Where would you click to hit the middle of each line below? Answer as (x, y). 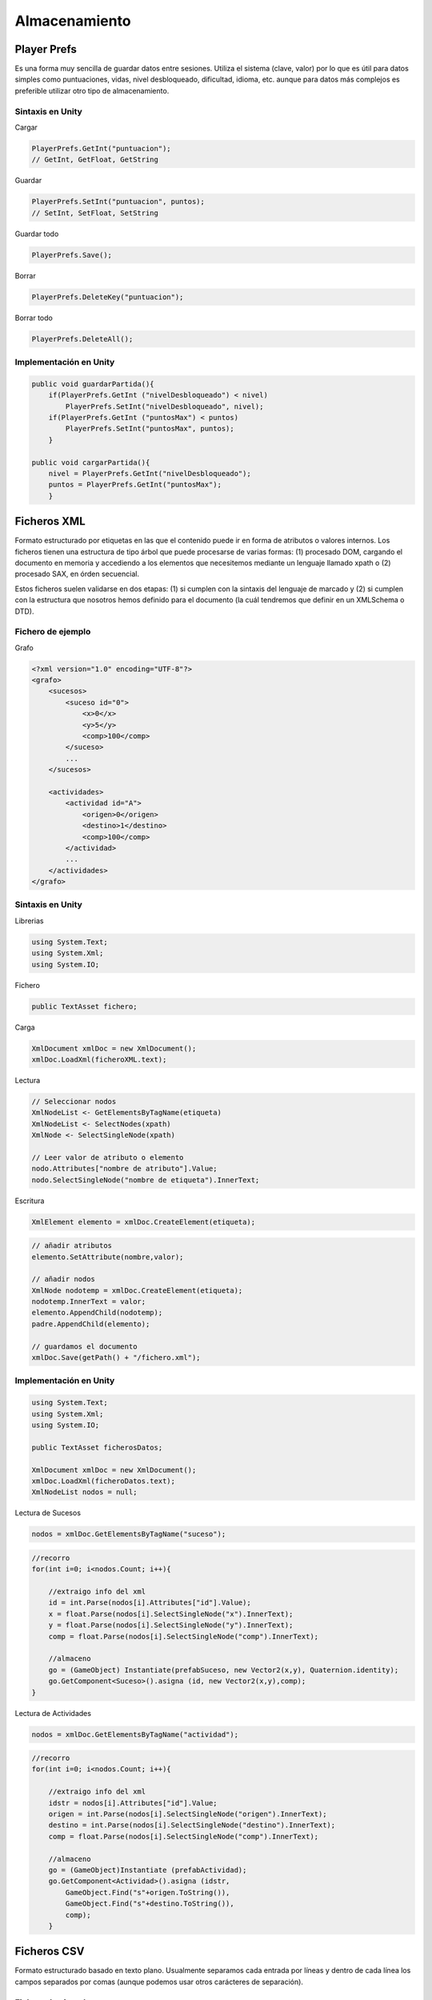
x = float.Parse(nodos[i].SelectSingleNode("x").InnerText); (171, 1614)
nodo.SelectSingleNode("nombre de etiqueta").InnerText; (146, 1180)
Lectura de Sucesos (48, 1513)
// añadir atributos (72, 1246)
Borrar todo (34, 318)
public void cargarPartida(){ (91, 462)
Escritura (30, 1201)
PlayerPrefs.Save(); (72, 255)
